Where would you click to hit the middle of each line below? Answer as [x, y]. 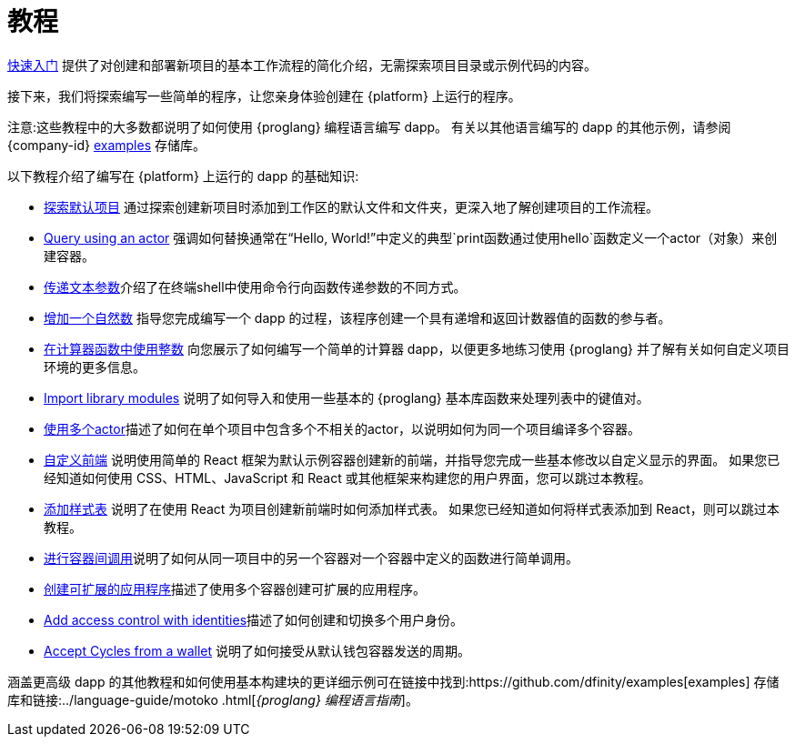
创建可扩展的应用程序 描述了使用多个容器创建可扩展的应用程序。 [235, 588]
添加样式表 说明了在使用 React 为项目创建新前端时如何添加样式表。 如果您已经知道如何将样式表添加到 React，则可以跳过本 [412, 508]
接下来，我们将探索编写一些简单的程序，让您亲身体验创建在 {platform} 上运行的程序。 [264, 96]
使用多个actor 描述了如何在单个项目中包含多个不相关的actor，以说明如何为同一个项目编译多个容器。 [342, 428]
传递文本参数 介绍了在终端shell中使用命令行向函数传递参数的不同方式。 [255, 287]
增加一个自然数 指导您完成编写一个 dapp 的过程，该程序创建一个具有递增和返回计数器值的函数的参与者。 [357, 317]
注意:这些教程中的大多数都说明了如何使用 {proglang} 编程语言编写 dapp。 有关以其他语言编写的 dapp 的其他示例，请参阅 [369, 126]
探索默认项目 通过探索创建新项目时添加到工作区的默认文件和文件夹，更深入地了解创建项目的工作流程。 [351, 206]
